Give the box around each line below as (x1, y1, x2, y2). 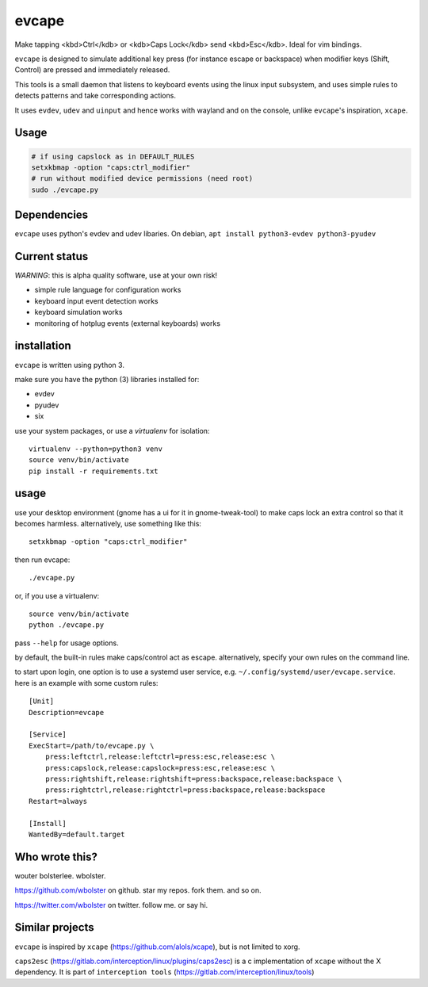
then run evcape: (14, 555, 71, 564)
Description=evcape (29, 708, 105, 717)
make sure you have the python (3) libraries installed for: (14, 374, 200, 384)
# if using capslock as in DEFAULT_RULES (31, 151, 195, 161)
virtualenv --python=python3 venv (29, 444, 162, 453)
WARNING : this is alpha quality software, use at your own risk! (14, 270, 218, 281)
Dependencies (14, 208, 89, 222)
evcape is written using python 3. (14, 360, 124, 369)
